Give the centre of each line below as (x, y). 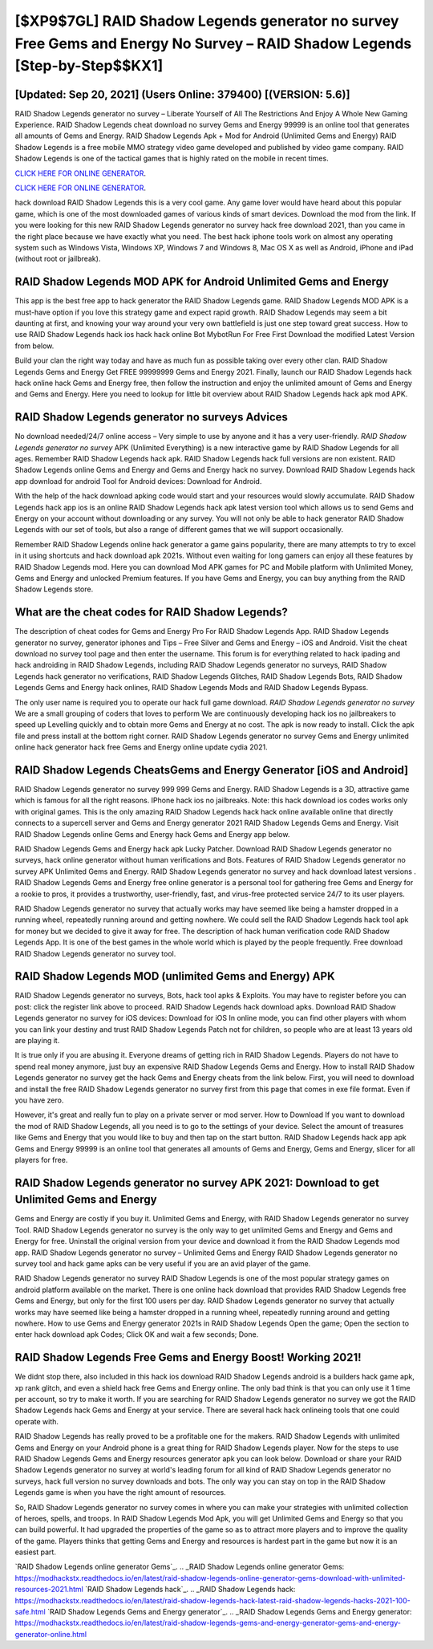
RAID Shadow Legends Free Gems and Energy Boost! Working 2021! (188, 1357)
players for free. (41, 1160)
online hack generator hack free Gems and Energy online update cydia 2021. (141, 747)
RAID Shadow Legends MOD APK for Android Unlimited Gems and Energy (202, 282)
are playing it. (37, 1041)
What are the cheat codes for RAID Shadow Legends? (151, 613)
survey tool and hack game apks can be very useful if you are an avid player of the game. (163, 1263)
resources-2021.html (49, 1590)
